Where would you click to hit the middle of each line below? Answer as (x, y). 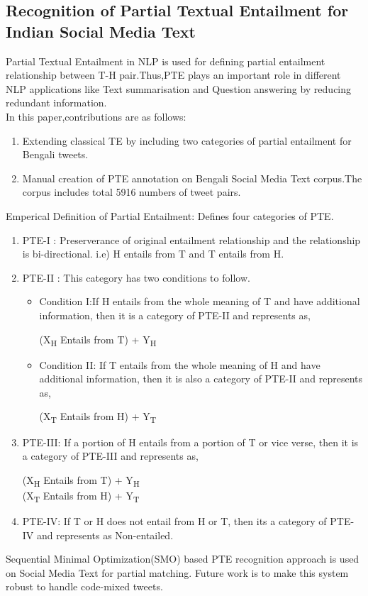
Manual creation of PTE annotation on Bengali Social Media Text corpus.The (192, 178)
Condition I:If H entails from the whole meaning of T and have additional (200, 301)
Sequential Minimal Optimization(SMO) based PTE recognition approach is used (183, 559)
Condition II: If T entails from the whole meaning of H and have (180, 364)
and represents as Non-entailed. (105, 535)
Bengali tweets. (55, 154)
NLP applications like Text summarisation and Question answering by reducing (179, 88)
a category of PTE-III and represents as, (110, 456)
